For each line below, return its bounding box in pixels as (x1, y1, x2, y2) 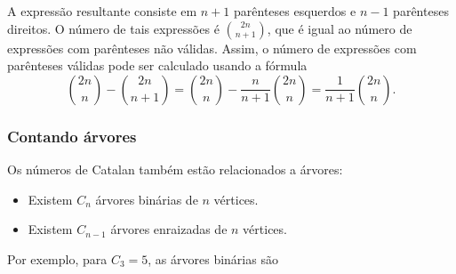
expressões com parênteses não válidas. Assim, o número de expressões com (7, 38, 417, 57)
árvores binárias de (95, 189, 198, 208)
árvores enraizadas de (110, 220, 228, 238)
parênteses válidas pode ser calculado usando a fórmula (7, 56, 308, 75)
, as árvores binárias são (148, 249, 278, 268)
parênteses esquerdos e (234, 2, 356, 20)
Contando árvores (7, 125, 137, 147)
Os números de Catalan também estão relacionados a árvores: (7, 160, 343, 178)
